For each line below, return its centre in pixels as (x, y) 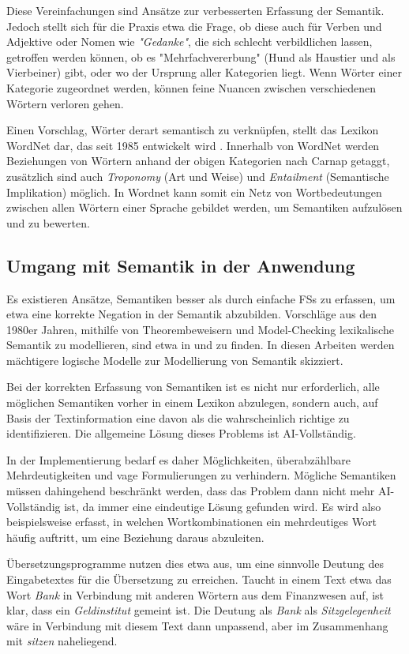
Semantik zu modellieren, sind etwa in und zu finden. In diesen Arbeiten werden (201, 345)
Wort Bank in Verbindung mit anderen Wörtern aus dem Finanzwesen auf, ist (195, 594)
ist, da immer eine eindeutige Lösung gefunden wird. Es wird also (223, 506)
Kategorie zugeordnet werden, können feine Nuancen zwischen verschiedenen (191, 87)
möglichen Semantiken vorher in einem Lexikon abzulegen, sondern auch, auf (192, 402)
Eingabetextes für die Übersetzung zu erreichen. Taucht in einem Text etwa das (199, 579)
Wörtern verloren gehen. (65, 103)
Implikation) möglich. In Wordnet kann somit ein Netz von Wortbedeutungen (194, 192)
